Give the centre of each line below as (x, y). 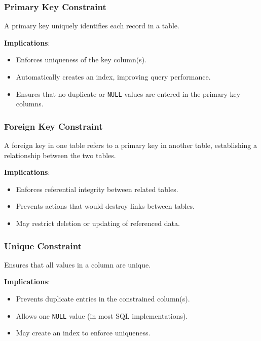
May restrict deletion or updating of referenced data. (98, 223)
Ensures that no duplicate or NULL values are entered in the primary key (128, 93)
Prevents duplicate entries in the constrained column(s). (103, 299)
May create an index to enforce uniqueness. (83, 333)
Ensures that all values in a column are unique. (78, 264)
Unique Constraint (43, 245)
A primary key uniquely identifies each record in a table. (92, 26)
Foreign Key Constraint (53, 126)
